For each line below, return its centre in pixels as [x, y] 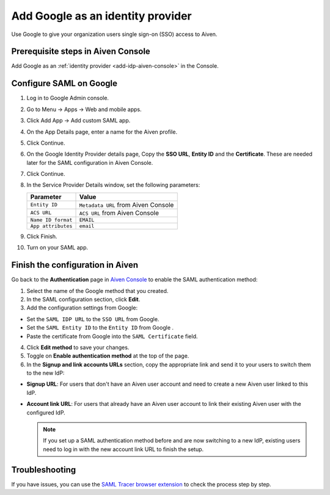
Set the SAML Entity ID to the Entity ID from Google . [100, 328]
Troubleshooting [44, 470]
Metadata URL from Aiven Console [127, 204]
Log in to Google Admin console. [68, 98]
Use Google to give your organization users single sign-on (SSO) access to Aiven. [114, 34]
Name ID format [51, 220]
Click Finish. [42, 236]
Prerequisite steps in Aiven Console [81, 52]
